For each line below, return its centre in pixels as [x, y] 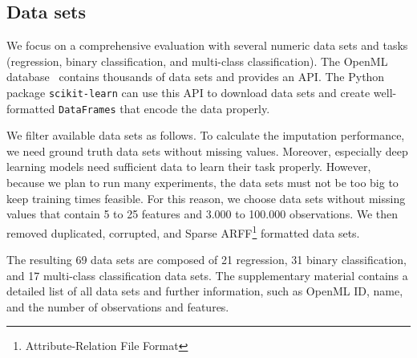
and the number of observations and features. [118, 306]
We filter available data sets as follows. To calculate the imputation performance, [206, 135]
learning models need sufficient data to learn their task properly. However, [189, 167]
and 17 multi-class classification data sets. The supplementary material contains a [207, 275]
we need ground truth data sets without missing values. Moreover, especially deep [207, 151]
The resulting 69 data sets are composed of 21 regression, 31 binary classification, [206, 260]
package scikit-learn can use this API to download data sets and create [188, 92]
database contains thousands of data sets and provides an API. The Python [196, 77]
